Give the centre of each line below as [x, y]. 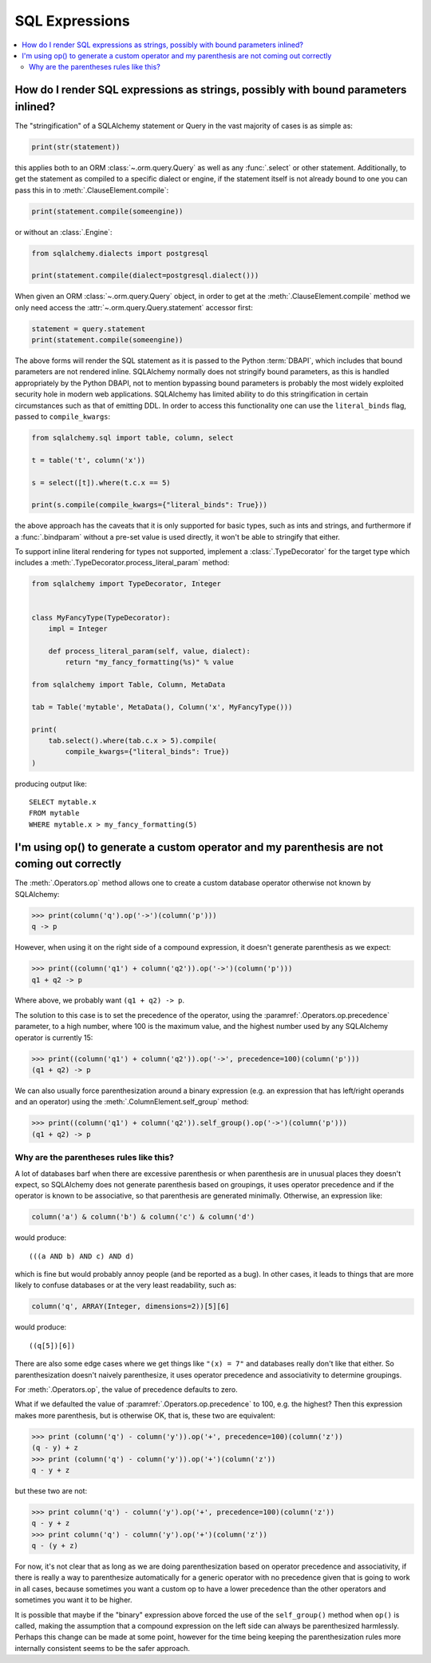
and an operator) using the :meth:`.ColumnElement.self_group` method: [132, 1102]
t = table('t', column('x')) [89, 460]
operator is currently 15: [54, 1037]
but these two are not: [51, 1490]
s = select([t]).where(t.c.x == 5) [101, 483]
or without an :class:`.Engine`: [63, 232]
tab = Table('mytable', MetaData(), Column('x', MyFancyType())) [162, 707]
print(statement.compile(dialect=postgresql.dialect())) [145, 275]
